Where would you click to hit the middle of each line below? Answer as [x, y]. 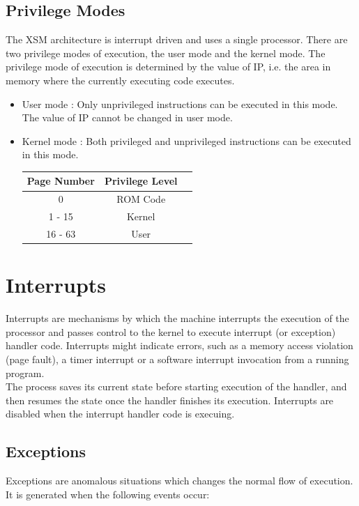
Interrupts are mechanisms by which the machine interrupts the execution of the [177, 318]
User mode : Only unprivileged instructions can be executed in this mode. [180, 103]
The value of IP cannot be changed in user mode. [127, 117]
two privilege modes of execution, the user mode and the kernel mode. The [166, 53]
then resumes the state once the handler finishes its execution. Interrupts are [170, 400]
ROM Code [141, 199]
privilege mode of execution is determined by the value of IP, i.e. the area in [168, 67]
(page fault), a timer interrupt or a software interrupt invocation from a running [177, 359]
